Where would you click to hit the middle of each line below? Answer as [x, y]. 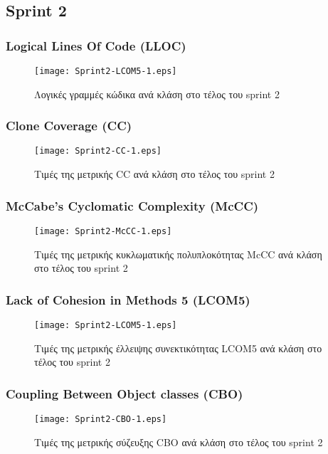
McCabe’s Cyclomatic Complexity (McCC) [132, 205]
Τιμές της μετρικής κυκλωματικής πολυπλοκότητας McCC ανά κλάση [178, 254]
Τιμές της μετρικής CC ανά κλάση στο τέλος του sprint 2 [154, 174]
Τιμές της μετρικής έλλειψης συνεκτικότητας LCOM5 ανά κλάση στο [178, 348]
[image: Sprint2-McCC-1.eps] [103, 231]
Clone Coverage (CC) [69, 126]
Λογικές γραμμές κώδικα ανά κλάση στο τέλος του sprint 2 [157, 94]
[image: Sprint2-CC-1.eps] [98, 151]
